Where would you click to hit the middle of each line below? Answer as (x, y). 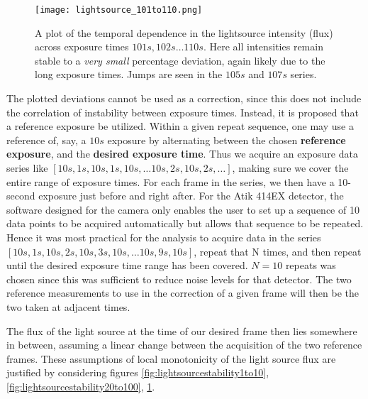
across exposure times (82, 47)
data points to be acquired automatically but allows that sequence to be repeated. (185, 223)
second (21, 196)
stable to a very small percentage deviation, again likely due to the (180, 60)
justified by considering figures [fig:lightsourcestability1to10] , (138, 372)
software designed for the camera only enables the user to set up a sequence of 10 (183, 209)
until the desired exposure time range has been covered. (127, 265)
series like (27, 168)
